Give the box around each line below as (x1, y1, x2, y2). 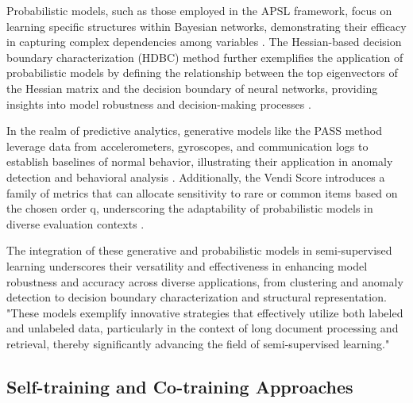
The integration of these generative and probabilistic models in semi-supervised (6, 242, 392, 259)
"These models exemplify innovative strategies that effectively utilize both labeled (6, 304, 403, 320)
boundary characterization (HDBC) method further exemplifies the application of (6, 48, 403, 65)
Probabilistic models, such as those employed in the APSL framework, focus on (6, 2, 392, 18)
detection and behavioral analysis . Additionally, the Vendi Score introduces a (6, 168, 385, 185)
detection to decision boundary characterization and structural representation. (6, 289, 387, 305)
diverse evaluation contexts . (6, 215, 145, 232)
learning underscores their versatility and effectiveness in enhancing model (6, 257, 368, 274)
